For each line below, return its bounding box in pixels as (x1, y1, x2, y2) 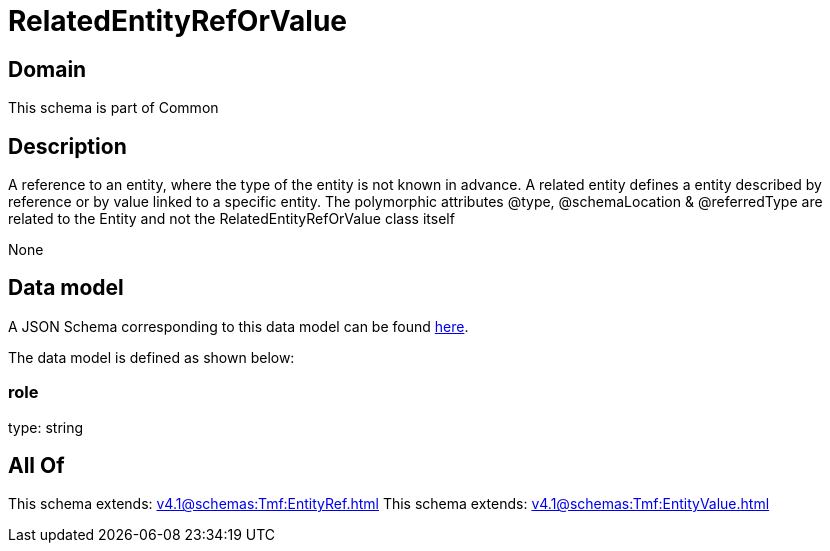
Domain (8, 56, 87, 82)
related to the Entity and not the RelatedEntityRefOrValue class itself (8, 210, 455, 228)
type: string (8, 418, 84, 436)
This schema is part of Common (8, 99, 219, 117)
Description (8, 133, 127, 159)
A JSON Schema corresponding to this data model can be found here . (8, 317, 469, 335)
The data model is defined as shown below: (8, 348, 295, 366)
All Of (8, 453, 65, 479)
